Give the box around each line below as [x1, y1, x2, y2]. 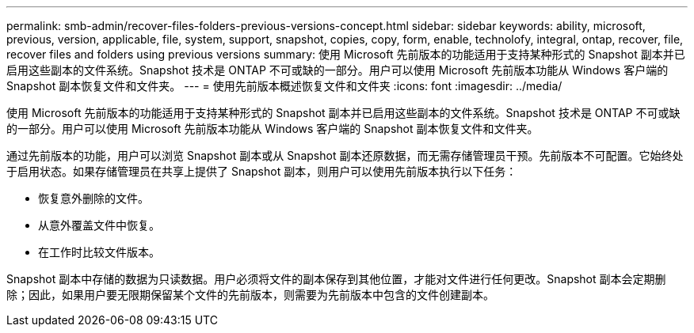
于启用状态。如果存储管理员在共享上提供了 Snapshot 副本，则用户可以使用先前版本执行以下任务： [6, 165, 517, 178]
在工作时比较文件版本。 [38, 245, 160, 259]
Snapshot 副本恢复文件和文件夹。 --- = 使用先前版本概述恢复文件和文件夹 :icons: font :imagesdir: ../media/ [6, 79, 562, 93]
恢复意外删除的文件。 [38, 191, 149, 205]
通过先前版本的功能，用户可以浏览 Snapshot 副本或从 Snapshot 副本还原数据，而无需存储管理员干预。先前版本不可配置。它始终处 [6, 149, 684, 162]
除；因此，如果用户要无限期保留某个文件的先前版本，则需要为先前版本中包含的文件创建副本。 [6, 288, 494, 301]
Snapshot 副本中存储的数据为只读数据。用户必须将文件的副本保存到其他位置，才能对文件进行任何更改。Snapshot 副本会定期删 [6, 272, 666, 286]
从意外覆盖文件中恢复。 [38, 218, 160, 232]
